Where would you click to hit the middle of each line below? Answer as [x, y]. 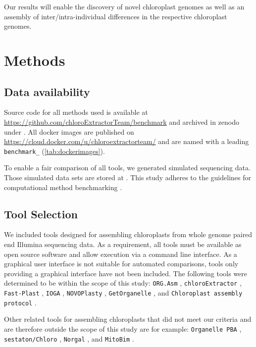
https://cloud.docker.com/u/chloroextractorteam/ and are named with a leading [127, 141]
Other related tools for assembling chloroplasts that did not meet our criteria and [128, 319]
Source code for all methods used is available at [76, 112]
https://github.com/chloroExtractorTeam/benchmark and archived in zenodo [122, 122]
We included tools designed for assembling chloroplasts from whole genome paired [128, 234]
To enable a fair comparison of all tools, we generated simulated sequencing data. [127, 168]
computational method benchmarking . [63, 187]
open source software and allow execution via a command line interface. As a [121, 254]
